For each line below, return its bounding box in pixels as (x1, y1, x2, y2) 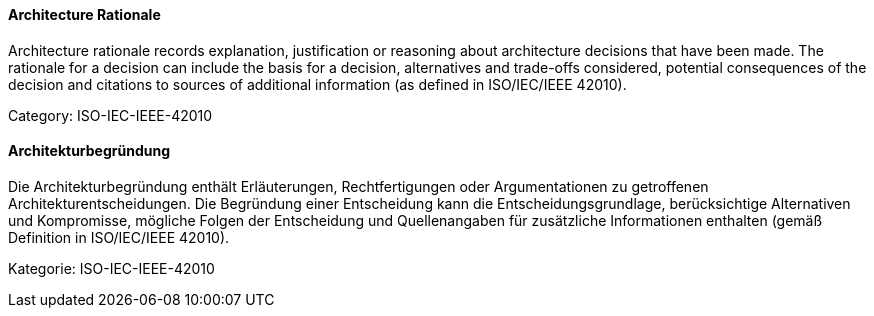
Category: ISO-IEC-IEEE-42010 (8, 106, 213, 124)
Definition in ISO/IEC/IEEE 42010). (8, 228, 230, 246)
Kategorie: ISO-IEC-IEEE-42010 (8, 259, 215, 277)
